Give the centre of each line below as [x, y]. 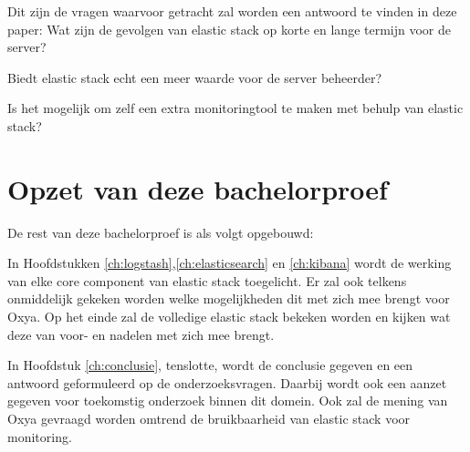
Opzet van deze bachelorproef [198, 188]
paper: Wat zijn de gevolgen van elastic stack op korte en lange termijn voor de [230, 29]
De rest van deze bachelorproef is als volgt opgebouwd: [161, 232]
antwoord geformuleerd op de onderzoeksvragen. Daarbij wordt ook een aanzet [227, 382]
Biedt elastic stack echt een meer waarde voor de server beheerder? [195, 77]
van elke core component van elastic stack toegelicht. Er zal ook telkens [207, 280]
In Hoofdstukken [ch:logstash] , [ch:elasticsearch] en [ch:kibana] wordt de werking [230, 263]
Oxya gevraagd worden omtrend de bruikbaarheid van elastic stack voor [209, 419]
